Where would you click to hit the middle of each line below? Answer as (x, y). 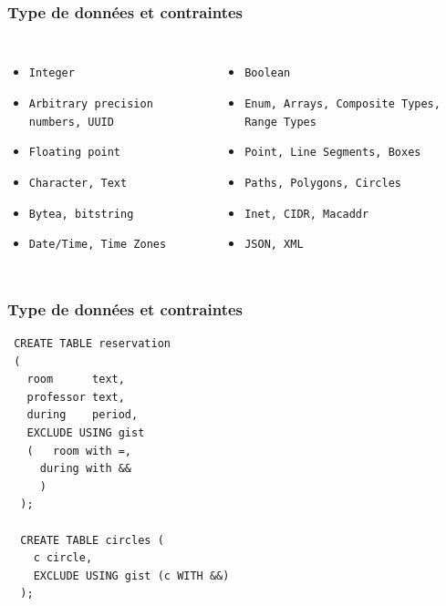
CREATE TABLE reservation (92, 344)
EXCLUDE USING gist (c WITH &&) (131, 575)
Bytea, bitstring (81, 214)
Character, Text (78, 183)
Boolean (268, 73)
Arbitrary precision (91, 103)
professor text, (76, 397)
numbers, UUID (71, 122)
